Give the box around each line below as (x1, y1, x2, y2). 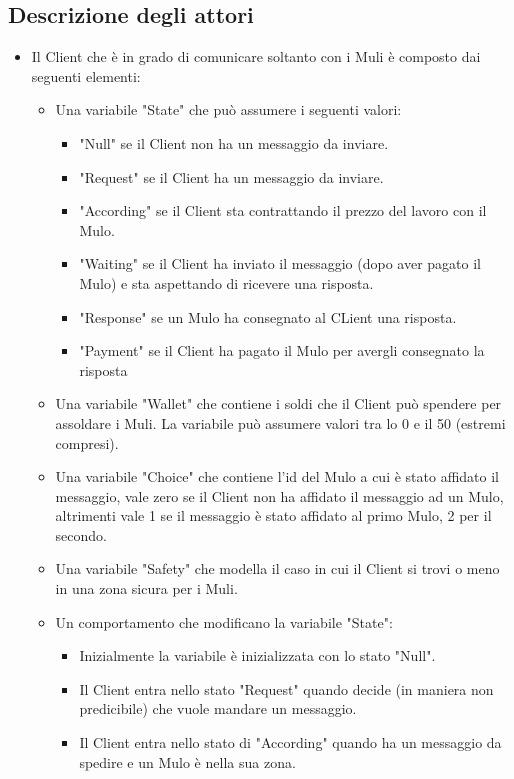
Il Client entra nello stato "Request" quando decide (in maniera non (79, 678, 494, 699)
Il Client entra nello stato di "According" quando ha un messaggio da (79, 732, 502, 753)
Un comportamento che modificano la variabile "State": (55, 611, 393, 632)
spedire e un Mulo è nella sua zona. (79, 751, 296, 772)
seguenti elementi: (31, 65, 141, 86)
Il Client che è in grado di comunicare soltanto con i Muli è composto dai (31, 46, 481, 67)
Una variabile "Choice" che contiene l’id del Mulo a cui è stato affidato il (55, 466, 499, 487)
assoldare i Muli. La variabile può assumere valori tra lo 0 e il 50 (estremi (55, 412, 506, 433)
